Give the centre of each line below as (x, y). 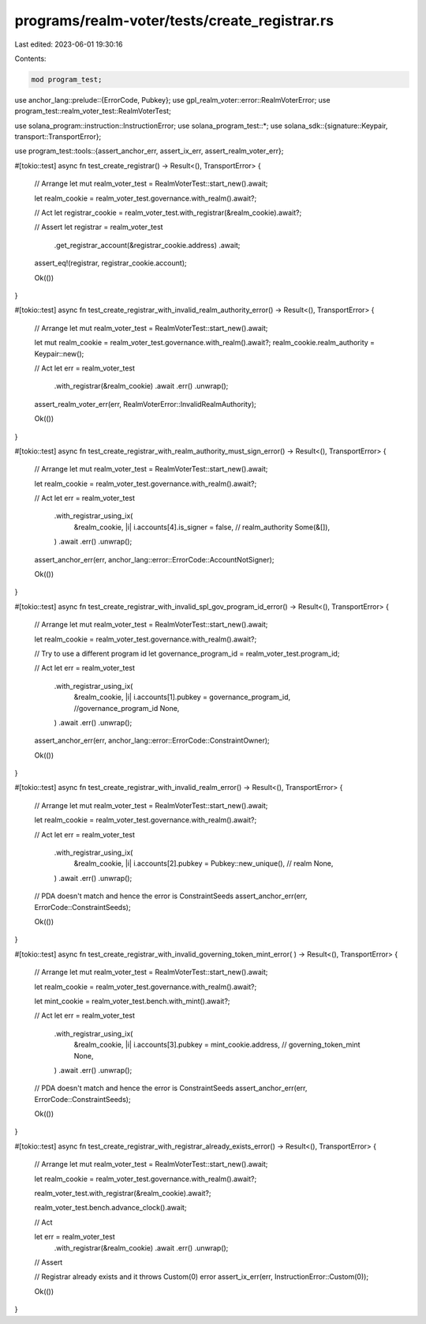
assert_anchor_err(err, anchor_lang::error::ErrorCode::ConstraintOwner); (152, 741)
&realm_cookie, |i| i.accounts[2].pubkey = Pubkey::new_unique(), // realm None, (204, 863)
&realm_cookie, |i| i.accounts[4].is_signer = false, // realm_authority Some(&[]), (202, 527)
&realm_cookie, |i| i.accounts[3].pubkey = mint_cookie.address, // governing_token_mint (217, 1045)
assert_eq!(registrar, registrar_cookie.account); (110, 263)
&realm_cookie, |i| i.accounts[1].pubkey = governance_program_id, (182, 697)
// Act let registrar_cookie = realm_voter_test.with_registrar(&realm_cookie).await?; (168, 213)
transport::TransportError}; (58, 137)
